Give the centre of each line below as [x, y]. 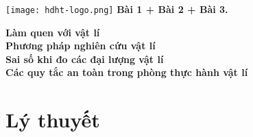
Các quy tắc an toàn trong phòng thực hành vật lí [127, 72]
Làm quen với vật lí [53, 32]
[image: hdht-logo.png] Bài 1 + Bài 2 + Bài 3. [117, 9]
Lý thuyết [53, 120]
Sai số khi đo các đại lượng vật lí [85, 59]
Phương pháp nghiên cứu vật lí [81, 46]
